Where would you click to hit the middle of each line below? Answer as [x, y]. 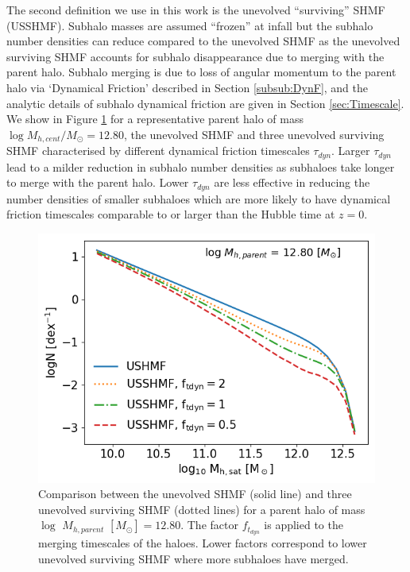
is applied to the [304, 525]
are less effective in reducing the [292, 182]
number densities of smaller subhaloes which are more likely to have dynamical [199, 198]
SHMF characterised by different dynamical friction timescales [158, 151]
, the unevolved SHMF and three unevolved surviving [254, 134]
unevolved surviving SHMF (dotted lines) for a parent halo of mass [202, 509]
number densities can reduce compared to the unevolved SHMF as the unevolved [203, 41]
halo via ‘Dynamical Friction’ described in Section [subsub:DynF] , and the [188, 87]
